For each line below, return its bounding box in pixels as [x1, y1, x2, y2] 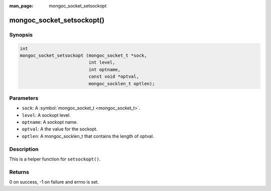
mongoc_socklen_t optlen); [88, 81, 155, 86]
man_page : [9, 3, 34, 9]
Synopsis [9, 31, 33, 38]
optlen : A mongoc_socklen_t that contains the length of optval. [22, 133, 154, 139]
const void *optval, [88, 74, 139, 80]
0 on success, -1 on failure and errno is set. [9, 179, 99, 185]
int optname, [88, 67, 120, 72]
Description [9, 145, 39, 152]
